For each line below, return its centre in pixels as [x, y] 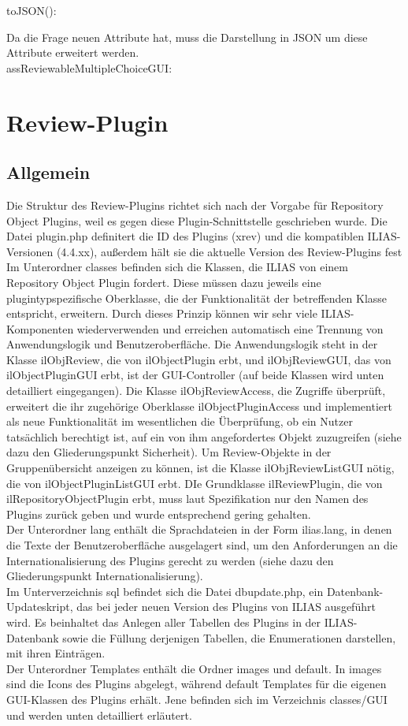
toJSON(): [32, 10]
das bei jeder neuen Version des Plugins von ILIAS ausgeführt [226, 607]
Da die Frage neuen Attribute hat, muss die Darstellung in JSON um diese [187, 37]
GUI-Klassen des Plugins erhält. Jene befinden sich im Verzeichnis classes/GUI [197, 699]
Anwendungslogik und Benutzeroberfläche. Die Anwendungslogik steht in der [192, 344]
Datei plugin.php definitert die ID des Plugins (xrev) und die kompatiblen [185, 236]
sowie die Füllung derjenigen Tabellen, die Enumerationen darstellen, [229, 637]
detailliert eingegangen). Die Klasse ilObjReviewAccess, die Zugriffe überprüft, [196, 391]
